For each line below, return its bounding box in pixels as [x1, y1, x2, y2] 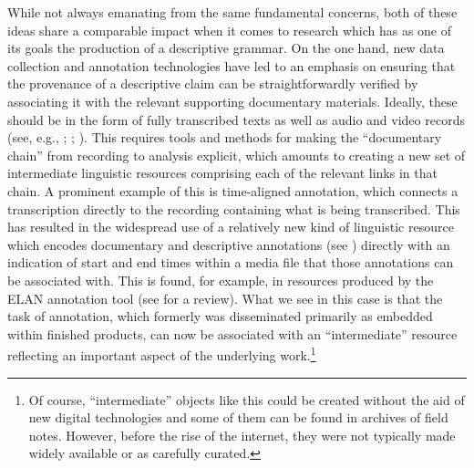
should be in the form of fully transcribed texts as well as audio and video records [7, 109, 465, 129]
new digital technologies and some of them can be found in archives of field [28, 408, 448, 427]
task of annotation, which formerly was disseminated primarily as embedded [7, 307, 433, 326]
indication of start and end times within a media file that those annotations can [7, 253, 454, 272]
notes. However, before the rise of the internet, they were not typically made [28, 425, 456, 444]
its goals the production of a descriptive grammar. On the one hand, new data [7, 38, 445, 57]
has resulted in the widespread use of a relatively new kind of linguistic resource [7, 217, 454, 236]
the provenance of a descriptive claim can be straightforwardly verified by [7, 74, 418, 93]
